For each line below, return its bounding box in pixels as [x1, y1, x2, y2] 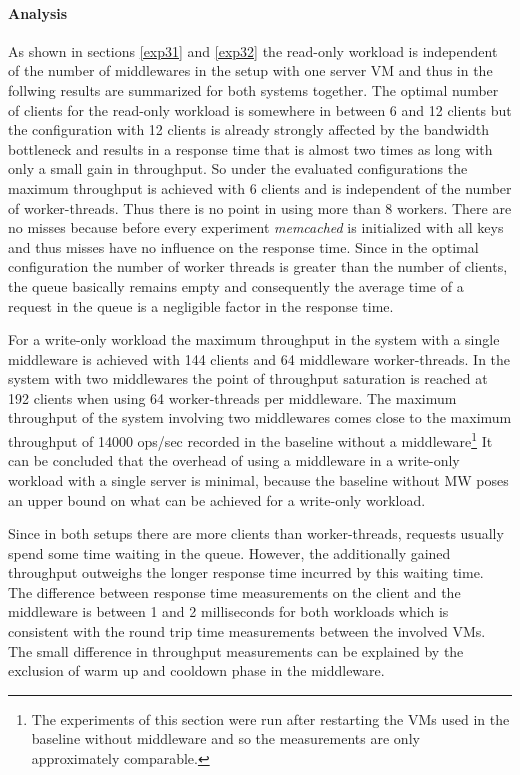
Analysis [8, 2, 68, 23]
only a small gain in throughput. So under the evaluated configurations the [8, 158, 468, 179]
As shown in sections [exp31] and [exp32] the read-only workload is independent [8, 40, 498, 61]
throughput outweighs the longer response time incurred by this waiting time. [8, 562, 484, 583]
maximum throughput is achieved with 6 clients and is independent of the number [8, 177, 512, 198]
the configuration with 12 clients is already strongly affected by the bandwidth [8, 119, 490, 140]
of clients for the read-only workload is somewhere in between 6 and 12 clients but [8, 99, 512, 120]
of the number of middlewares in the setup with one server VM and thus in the [8, 60, 493, 81]
